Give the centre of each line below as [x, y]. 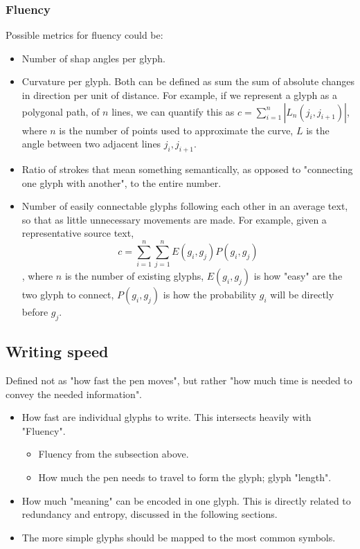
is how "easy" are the [298, 276]
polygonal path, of [61, 111]
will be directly [302, 295]
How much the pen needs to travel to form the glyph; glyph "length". [185, 477]
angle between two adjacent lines [91, 144]
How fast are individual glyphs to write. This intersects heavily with [166, 417]
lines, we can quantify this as [173, 111]
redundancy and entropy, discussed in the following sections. [150, 514]
